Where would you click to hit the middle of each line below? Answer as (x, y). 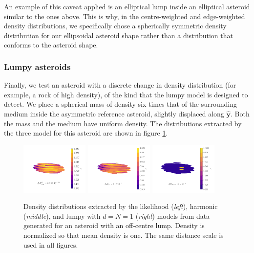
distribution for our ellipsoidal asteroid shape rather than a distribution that (118, 35)
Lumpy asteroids (37, 66)
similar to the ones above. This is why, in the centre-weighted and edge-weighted (125, 16)
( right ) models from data (173, 216)
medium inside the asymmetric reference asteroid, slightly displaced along (114, 113)
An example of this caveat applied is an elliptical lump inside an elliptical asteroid (127, 6)
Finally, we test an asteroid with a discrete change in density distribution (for (120, 85)
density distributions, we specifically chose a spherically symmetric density (115, 26)
